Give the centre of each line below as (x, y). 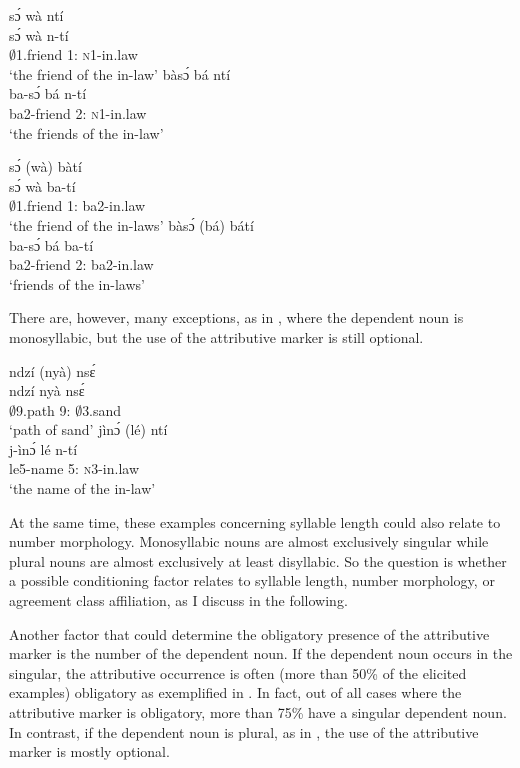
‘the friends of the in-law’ (86, 132)
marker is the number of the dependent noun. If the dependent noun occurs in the (261, 653)
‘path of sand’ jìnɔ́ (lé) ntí (88, 429)
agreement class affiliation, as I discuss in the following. (178, 600)
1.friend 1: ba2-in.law (81, 205)
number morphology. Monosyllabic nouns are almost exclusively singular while (249, 541)
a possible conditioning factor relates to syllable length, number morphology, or (252, 580)
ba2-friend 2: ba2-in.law (81, 264)
